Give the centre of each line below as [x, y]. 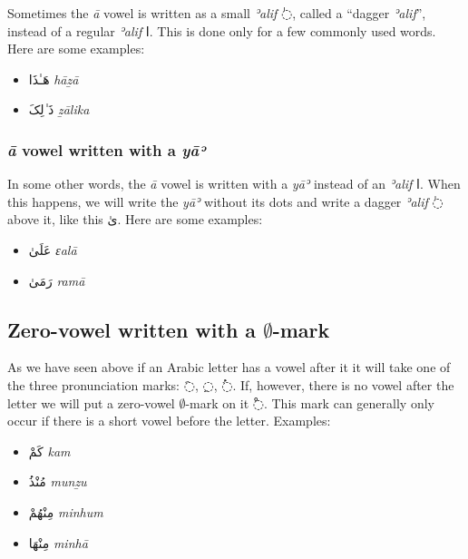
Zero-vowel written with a [132, 329]
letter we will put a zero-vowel [91, 402]
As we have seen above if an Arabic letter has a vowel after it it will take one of [229, 367]
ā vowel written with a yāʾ [107, 149]
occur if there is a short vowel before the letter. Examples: [169, 421]
